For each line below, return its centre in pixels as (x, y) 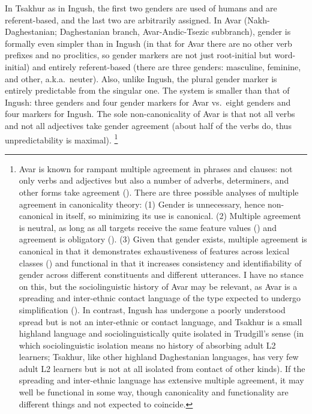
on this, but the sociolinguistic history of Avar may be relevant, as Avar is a (158, 286)
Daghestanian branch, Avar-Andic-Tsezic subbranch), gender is (175, 31)
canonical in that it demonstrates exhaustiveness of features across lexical (154, 250)
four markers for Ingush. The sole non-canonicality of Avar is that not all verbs (150, 114)
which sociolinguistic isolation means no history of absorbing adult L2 (147, 345)
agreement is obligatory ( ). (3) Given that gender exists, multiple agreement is (163, 239)
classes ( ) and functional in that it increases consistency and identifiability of (160, 262)
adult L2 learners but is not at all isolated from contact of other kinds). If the (162, 368)
